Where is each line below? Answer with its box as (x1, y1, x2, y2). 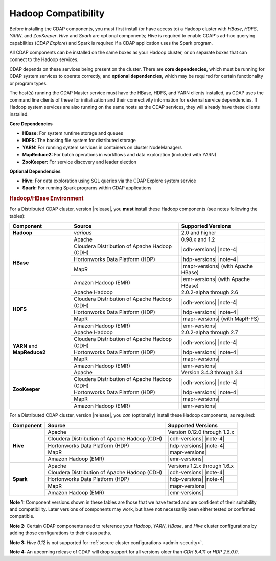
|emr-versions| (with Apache (181, 276, 250, 283)
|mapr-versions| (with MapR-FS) (181, 315, 259, 323)
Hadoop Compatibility (9, 8, 105, 19)
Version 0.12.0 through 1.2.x (168, 428, 235, 435)
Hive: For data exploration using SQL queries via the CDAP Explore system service (22, 177, 196, 184)
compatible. (9, 513, 35, 519)
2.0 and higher (181, 229, 217, 236)
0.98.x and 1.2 (181, 236, 215, 243)
